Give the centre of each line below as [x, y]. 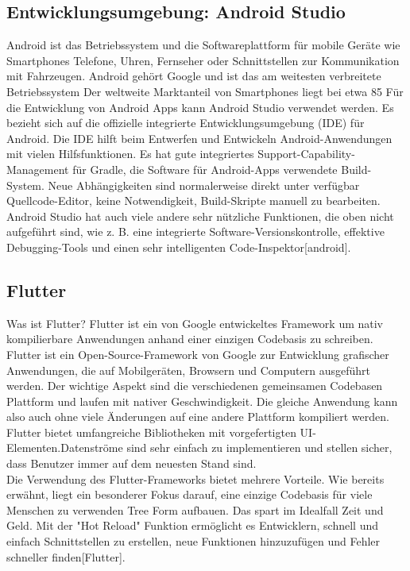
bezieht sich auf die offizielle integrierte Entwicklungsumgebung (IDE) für [186, 123]
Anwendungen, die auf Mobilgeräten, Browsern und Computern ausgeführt [188, 370]
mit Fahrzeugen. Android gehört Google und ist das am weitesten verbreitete [194, 76]
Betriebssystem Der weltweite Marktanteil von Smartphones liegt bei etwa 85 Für [205, 91]
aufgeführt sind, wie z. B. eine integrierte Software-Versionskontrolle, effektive [195, 231]
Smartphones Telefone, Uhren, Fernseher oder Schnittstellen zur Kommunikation [203, 60]
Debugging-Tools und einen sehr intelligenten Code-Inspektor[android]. [179, 247]
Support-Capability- [306, 154]
